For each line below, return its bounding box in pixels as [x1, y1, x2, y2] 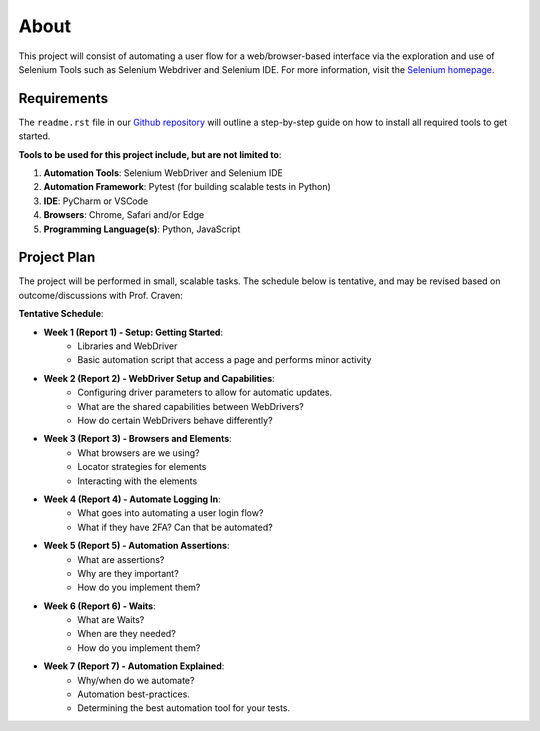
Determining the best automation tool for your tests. [77, 702, 291, 714]
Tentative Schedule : [18, 308, 104, 320]
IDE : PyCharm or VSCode [43, 195, 149, 207]
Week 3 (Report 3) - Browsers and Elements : [43, 433, 232, 445]
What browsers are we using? [77, 446, 200, 459]
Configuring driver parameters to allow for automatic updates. [77, 386, 333, 399]
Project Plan [18, 249, 96, 266]
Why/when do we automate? [77, 674, 195, 686]
